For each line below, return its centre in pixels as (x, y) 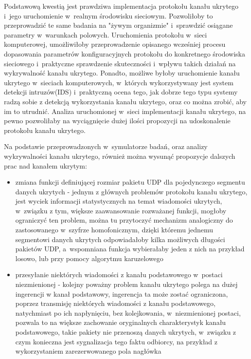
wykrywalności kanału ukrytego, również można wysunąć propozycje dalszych (120, 156)
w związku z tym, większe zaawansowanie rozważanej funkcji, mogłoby (121, 210)
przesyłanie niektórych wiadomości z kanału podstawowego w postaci (119, 274)
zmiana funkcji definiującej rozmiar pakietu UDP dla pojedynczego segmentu (130, 182)
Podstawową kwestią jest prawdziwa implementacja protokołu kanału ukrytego (121, 6)
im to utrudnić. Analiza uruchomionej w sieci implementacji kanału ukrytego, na (125, 111)
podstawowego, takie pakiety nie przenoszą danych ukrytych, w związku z (126, 332)
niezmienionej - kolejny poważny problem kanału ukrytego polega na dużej (126, 284)
